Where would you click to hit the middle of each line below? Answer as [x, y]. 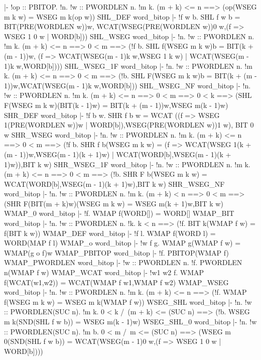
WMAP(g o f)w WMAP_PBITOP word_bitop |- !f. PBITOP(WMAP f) [116, 252]
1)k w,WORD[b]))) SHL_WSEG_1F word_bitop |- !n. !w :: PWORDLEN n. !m [128, 66]
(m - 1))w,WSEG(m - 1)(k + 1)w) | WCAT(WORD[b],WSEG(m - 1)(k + [118, 154]
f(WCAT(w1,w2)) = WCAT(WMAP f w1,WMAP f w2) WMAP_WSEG [116, 282]
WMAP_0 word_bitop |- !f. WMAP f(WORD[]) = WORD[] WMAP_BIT [119, 213]
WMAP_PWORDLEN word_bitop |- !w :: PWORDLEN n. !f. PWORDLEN [123, 262]
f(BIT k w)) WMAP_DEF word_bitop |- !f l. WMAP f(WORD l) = [110, 233]
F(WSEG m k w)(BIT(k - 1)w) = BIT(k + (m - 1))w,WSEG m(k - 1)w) [116, 105]
